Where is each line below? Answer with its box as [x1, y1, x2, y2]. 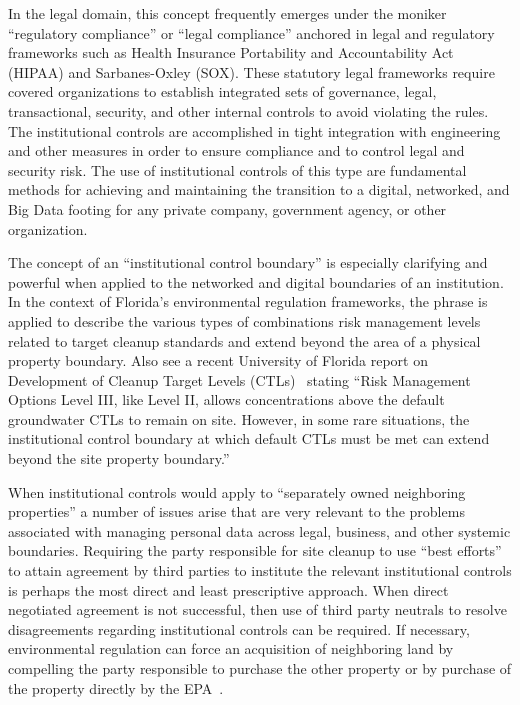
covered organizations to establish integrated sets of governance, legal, [8, 81, 437, 102]
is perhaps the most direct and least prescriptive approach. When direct [8, 579, 449, 600]
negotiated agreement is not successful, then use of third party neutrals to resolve [8, 599, 507, 620]
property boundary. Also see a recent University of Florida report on [8, 350, 428, 371]
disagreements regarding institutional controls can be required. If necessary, [8, 618, 470, 639]
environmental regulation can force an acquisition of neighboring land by [8, 638, 454, 659]
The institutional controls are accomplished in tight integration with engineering [8, 120, 501, 141]
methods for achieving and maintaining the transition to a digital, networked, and [8, 179, 510, 200]
